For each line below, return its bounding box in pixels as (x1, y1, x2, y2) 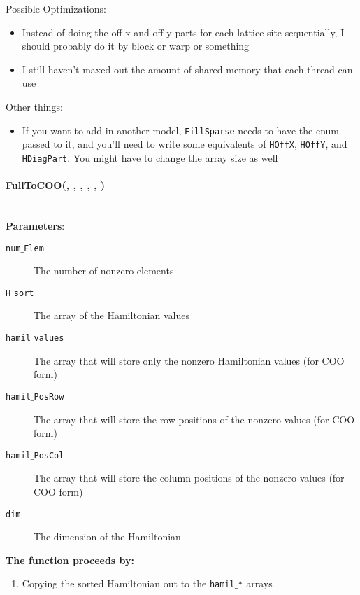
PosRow (34, 391, 64, 402)
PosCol (34, 450, 64, 461)
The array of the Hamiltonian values (34, 308, 189, 323)
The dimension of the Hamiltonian (34, 529, 181, 544)
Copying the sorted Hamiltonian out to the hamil (22, 576, 235, 591)
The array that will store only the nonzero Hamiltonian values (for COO (34, 353, 345, 367)
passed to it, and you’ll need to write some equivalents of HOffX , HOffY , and (22, 136, 347, 151)
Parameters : (6, 218, 65, 232)
